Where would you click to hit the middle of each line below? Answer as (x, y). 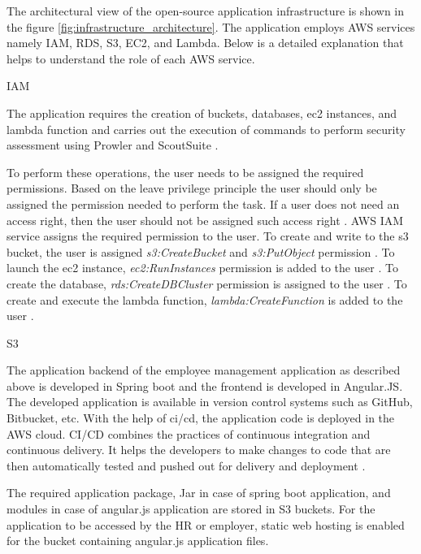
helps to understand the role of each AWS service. (131, 58)
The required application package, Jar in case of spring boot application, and (199, 493)
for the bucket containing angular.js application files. (138, 541)
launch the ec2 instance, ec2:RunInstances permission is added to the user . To (202, 268)
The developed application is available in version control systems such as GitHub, (210, 402)
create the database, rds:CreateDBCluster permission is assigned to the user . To (207, 283)
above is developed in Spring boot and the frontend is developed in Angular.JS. (205, 385)
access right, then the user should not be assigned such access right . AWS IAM (205, 220)
